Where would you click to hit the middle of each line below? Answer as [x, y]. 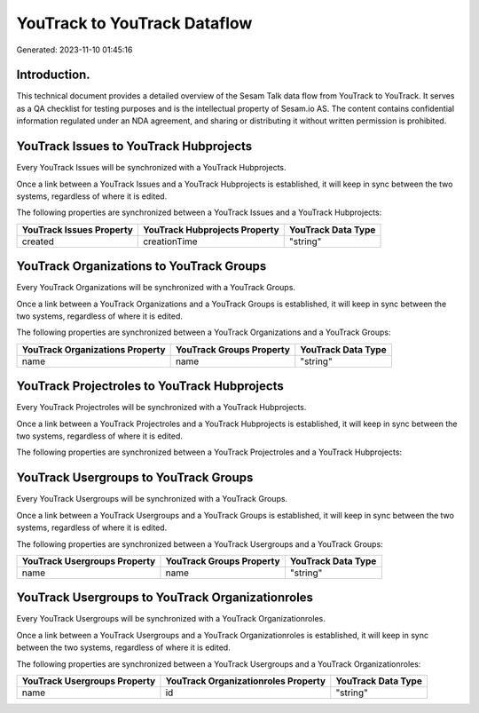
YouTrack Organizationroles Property [246, 681]
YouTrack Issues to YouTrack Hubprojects [134, 147]
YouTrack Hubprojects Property [211, 229]
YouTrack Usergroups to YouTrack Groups [135, 478]
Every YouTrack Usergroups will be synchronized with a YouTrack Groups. [152, 499]
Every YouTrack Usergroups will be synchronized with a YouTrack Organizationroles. [171, 619]
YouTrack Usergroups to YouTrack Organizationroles [165, 598]
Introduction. [53, 75]
